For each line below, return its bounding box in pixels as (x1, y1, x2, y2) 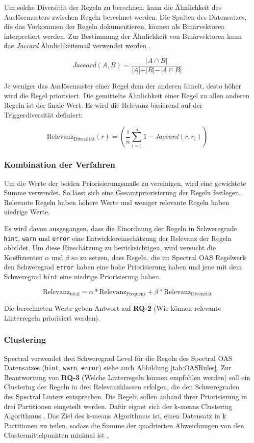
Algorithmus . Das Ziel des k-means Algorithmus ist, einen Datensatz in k (4, 411, 226, 421)
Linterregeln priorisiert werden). (4, 312, 100, 323)
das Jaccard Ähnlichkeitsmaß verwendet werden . (4, 40, 151, 51)
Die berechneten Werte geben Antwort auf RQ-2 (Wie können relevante (4, 303, 221, 313)
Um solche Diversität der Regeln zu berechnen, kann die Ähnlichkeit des (4, 2, 222, 12)
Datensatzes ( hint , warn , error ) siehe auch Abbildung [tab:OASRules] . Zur (4, 362, 232, 373)
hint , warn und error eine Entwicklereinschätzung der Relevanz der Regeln (4, 233, 232, 243)
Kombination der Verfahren (4, 158, 115, 171)
